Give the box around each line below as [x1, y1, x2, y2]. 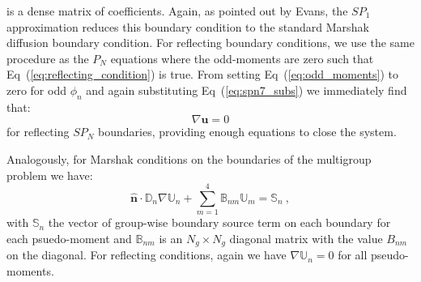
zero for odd [6, 81, 66, 98]
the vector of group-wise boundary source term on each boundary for [48, 214, 391, 231]
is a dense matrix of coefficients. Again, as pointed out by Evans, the [6, 2, 348, 19]
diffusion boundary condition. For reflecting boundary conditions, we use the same [6, 34, 415, 51]
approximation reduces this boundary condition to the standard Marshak [6, 18, 369, 35]
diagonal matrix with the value [229, 229, 383, 246]
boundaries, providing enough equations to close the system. [98, 123, 397, 140]
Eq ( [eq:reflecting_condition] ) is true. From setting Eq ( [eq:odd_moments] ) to [6, 66, 398, 83]
